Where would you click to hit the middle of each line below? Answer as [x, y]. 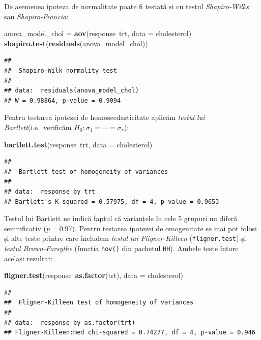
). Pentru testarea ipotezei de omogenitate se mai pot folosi [164, 228]
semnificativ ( [25, 228]
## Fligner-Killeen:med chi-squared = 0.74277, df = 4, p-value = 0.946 [130, 333]
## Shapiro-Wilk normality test [61, 70]
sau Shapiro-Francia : [36, 16]
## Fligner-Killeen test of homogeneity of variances [99, 303]
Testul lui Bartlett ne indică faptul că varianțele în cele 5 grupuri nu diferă [121, 218]
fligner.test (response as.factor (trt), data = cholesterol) [94, 275]
